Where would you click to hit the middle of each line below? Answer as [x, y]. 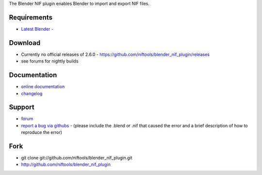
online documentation [43, 87]
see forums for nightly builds [50, 61]
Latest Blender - [37, 29]
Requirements [31, 17]
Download [25, 43]
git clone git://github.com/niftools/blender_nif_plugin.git [77, 158]
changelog [32, 93]
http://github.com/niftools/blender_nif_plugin [66, 164]
